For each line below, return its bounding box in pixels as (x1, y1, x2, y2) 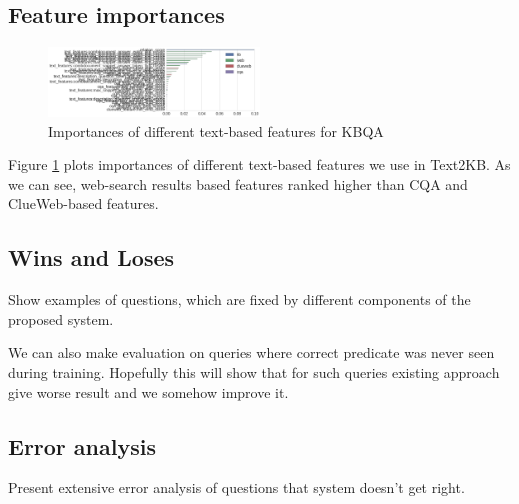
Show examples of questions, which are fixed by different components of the (8, 289, 471, 310)
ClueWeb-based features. (8, 193, 159, 214)
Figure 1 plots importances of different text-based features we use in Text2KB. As (8, 154, 511, 175)
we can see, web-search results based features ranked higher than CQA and (8, 173, 468, 194)
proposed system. (8, 308, 114, 329)
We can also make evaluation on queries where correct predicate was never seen (8, 342, 495, 363)
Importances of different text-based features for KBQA (48, 120, 384, 141)
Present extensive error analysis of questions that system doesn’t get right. (8, 477, 465, 498)
